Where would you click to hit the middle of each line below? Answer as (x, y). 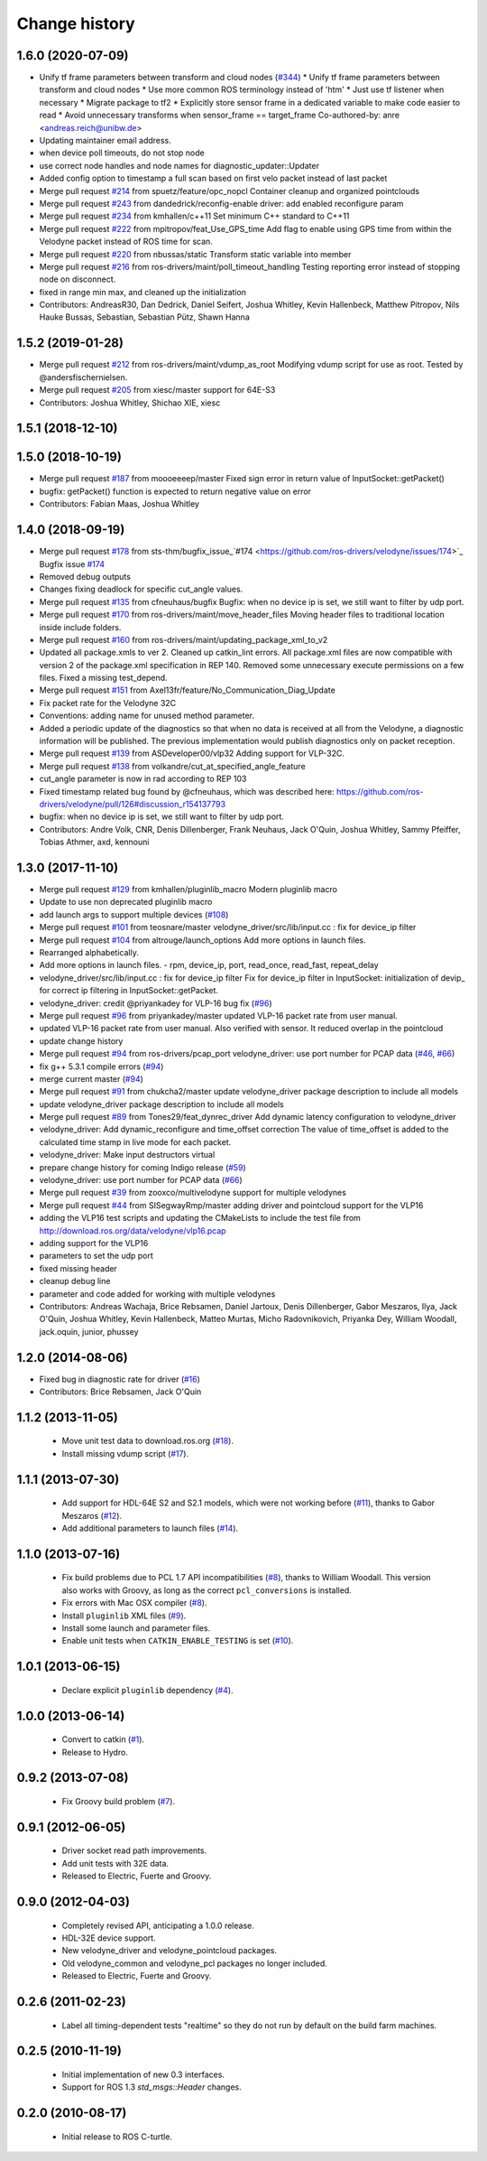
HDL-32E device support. (109, 1938)
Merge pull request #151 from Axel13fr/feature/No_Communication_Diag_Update (187, 690)
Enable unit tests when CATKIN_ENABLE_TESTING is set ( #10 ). (178, 1641)
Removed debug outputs (85, 576)
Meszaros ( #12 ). (92, 1515)
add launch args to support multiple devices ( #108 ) (134, 914)
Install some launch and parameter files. (136, 1628)
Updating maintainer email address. (105, 141)
